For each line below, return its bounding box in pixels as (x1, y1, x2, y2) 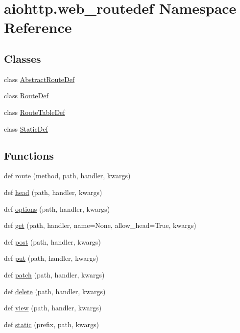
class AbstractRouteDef (4, 74, 75, 84)
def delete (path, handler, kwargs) (4, 286, 106, 296)
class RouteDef (4, 90, 48, 101)
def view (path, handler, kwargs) (4, 303, 102, 313)
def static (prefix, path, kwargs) (4, 319, 99, 329)
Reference (4, 17, 72, 37)
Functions (4, 147, 54, 163)
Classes (4, 51, 41, 66)
